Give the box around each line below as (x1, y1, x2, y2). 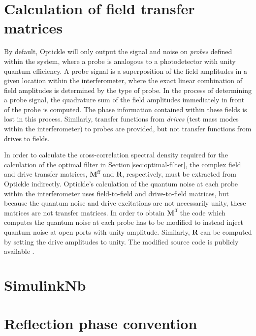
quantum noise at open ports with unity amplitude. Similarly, (4, 227, 190, 237)
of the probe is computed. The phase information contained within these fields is (4, 104, 247, 114)
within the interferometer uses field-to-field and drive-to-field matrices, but (4, 188, 229, 198)
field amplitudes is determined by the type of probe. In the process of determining (4, 85, 252, 95)
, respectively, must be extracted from (122, 169, 236, 179)
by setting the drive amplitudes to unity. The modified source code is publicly (4, 236, 239, 246)
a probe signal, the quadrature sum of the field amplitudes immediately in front (4, 94, 245, 105)
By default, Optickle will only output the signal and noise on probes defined (4, 46, 232, 57)
